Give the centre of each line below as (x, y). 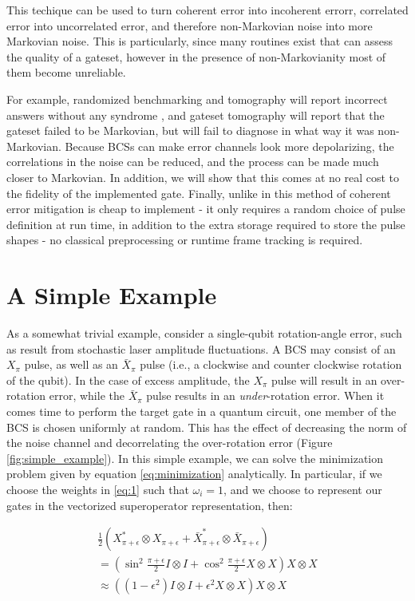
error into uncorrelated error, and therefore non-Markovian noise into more (190, 25)
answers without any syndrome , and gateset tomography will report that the (196, 115)
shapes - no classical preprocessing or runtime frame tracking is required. (185, 240)
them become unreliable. (66, 72)
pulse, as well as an (71, 364)
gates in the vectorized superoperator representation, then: (150, 505)
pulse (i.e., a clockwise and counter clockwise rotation (271, 364)
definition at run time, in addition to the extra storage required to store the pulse (206, 224)
